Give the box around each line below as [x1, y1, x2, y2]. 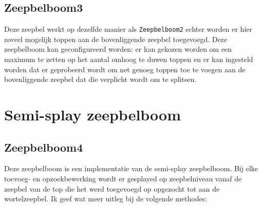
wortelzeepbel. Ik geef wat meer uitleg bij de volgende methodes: [4, 193, 208, 204]
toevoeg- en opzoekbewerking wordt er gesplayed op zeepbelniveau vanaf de [4, 173, 242, 183]
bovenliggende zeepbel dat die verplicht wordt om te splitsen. [4, 74, 197, 85]
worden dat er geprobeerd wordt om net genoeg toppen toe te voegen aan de [4, 64, 246, 74]
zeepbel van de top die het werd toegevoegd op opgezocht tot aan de [4, 183, 220, 194]
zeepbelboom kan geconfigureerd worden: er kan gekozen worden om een [4, 44, 232, 54]
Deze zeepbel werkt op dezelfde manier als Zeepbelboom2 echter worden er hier [4, 24, 253, 34]
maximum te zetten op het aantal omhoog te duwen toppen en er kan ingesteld [4, 54, 253, 65]
